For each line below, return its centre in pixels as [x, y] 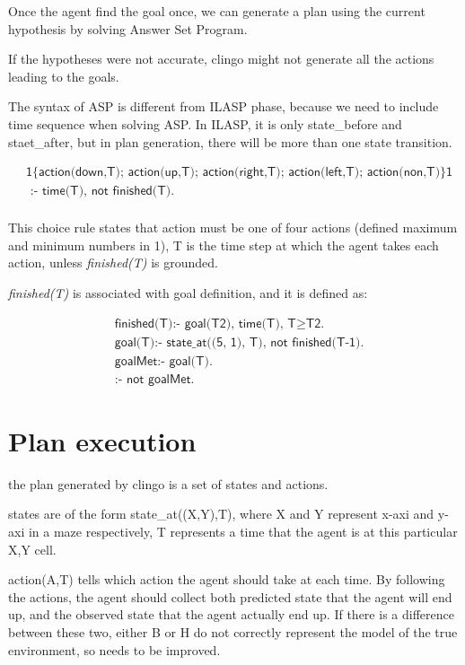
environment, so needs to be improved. [114, 649]
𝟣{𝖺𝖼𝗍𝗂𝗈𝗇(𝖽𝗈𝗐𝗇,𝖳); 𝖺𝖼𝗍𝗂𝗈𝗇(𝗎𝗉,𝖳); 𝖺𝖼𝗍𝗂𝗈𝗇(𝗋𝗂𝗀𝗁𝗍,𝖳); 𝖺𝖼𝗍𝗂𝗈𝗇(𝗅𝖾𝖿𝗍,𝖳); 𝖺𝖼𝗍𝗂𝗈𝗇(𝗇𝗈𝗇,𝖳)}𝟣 [240, 173]
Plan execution [102, 440]
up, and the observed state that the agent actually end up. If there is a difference [231, 614]
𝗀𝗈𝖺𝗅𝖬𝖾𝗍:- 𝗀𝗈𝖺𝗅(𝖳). [163, 361]
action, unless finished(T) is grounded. [114, 262]
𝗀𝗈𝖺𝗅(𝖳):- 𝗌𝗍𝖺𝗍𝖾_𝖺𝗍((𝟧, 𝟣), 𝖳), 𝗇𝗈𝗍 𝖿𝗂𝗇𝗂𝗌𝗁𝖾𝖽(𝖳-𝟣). [239, 342]
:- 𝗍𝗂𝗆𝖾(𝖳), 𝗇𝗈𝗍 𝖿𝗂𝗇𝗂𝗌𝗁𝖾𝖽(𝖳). [102, 192]
